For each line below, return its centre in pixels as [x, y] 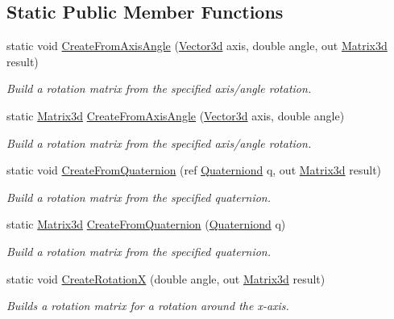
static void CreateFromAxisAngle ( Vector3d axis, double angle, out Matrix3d [197, 46]
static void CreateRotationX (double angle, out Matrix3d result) [166, 278]
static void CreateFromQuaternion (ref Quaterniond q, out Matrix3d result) [194, 170]
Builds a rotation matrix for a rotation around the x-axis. [148, 306]
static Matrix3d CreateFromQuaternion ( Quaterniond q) [146, 224]
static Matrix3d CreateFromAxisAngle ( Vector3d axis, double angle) [176, 115]
